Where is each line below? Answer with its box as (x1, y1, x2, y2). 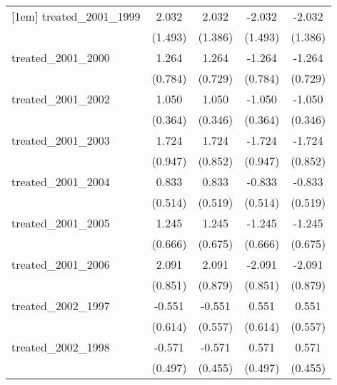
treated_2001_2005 (11, 215, 110, 231)
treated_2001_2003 (11, 132, 110, 148)
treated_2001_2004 (11, 173, 110, 190)
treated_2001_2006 (11, 256, 110, 272)
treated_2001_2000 (11, 49, 110, 66)
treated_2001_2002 (11, 91, 110, 107)
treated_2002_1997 (11, 297, 110, 314)
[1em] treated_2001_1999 (11, 8, 141, 24)
